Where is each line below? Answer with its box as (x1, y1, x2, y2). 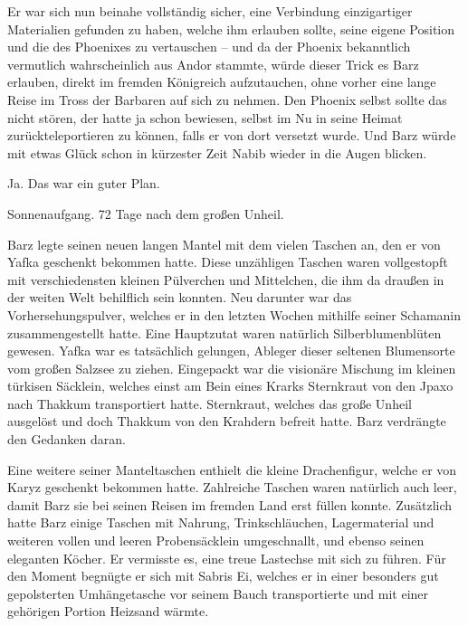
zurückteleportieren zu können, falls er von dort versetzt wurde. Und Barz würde (7, 126, 456, 145)
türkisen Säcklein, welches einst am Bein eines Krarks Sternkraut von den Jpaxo (7, 376, 454, 395)
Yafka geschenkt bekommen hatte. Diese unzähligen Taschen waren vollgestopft (7, 252, 448, 271)
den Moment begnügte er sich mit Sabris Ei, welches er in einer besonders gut (7, 566, 439, 585)
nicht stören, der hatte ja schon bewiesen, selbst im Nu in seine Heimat (7, 108, 403, 127)
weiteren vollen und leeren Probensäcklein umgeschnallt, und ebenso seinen (7, 531, 425, 550)
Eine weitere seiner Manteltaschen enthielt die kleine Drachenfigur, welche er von (7, 460, 457, 479)
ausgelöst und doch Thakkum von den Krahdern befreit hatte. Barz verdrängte (7, 412, 446, 431)
